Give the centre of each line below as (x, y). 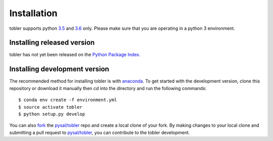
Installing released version (52, 43)
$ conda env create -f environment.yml (68, 100)
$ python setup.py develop (52, 114)
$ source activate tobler (51, 107)
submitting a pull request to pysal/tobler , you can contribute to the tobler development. (100, 132)
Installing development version (59, 69)
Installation (33, 13)
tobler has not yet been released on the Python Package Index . (75, 55)
